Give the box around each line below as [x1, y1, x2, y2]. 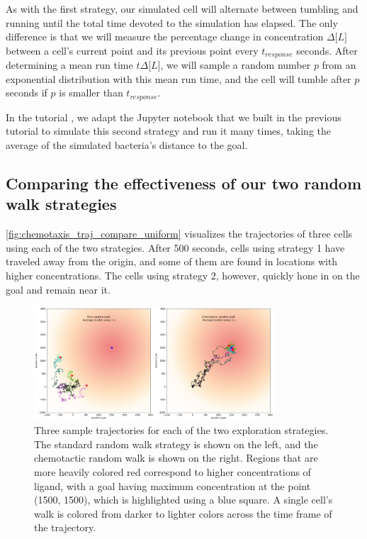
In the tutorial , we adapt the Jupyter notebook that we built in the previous [6, 109, 341, 124]
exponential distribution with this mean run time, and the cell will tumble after [6, 71, 351, 86]
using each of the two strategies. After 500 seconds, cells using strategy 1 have [6, 240, 345, 255]
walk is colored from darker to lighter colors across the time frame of [34, 506, 332, 521]
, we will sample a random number [160, 57, 311, 72]
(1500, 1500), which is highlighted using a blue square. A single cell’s [34, 492, 333, 507]
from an [322, 57, 356, 72]
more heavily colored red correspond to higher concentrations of [34, 464, 311, 479]
